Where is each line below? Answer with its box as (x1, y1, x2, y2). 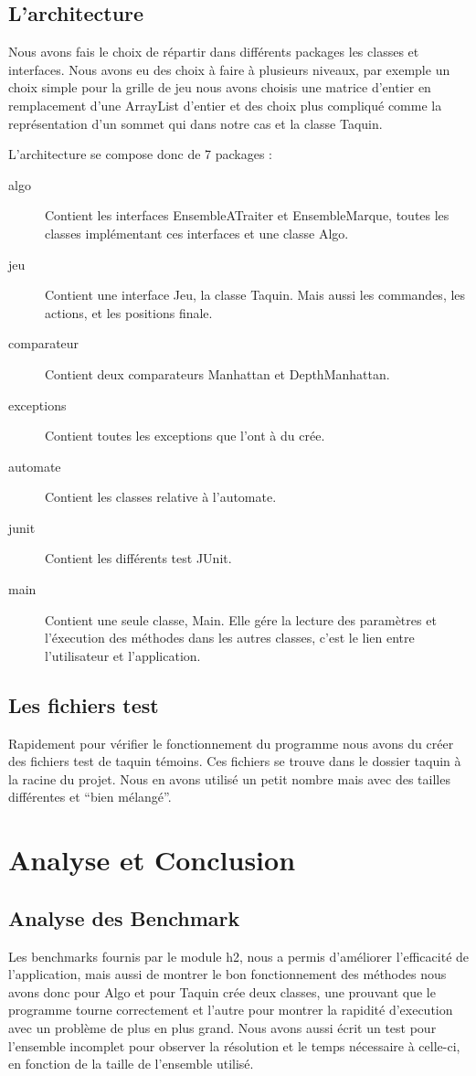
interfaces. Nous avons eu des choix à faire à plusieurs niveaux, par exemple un (8, 59, 450, 79)
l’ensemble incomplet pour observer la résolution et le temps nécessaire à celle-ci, (8, 1036, 460, 1055)
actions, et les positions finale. (45, 303, 213, 322)
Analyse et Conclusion (8, 841, 296, 879)
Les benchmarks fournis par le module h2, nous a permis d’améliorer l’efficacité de (8, 946, 470, 965)
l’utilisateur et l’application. (45, 645, 201, 665)
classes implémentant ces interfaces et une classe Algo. (45, 223, 349, 242)
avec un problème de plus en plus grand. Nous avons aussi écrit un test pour (8, 1017, 437, 1037)
